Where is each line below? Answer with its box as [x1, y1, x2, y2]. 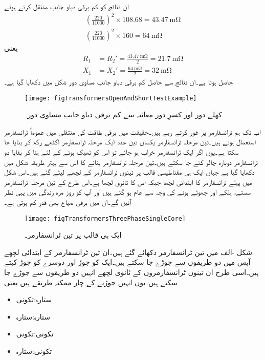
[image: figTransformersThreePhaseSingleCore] [25, 215, 186, 222]
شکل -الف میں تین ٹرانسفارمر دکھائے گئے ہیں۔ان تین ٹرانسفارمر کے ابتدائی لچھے [4, 246, 253, 257]
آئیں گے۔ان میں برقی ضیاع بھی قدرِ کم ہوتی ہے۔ [4, 197, 131, 207]
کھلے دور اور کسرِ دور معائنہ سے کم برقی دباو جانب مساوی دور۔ [25, 109, 222, 120]
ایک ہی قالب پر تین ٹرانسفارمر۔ [25, 229, 122, 240]
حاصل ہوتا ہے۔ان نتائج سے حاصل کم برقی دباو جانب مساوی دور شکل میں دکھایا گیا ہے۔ [4, 76, 233, 87]
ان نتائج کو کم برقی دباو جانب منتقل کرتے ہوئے [4, 1, 129, 11]
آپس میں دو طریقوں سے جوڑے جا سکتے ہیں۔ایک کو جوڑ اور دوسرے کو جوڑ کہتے [4, 257, 251, 267]
